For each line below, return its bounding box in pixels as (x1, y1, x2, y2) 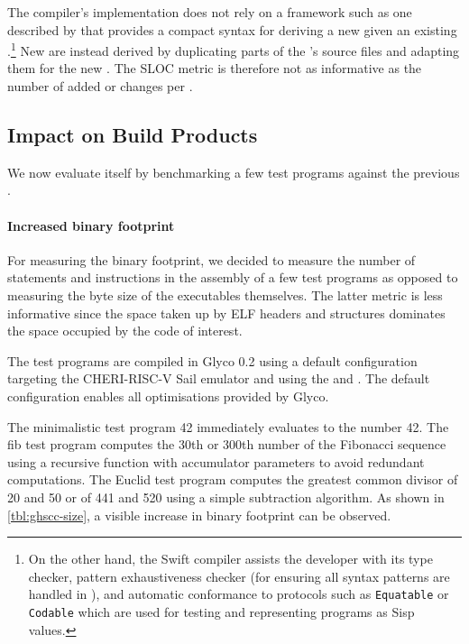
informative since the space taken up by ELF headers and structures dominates (7, 303, 446, 322)
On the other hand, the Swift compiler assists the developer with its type (28, 549, 433, 568)
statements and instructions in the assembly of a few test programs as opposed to (7, 268, 458, 287)
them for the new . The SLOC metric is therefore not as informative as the (7, 59, 422, 78)
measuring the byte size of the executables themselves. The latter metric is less (7, 286, 443, 304)
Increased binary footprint (7, 216, 175, 235)
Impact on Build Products (7, 121, 258, 149)
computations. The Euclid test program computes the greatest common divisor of (7, 470, 458, 489)
